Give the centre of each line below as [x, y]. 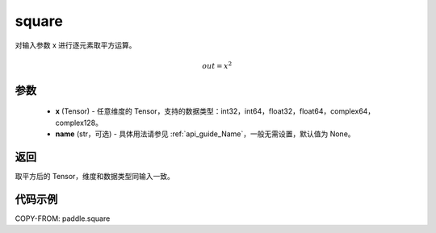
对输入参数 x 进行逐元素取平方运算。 [75, 45]
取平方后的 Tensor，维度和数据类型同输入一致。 [95, 177]
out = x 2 [217, 65]
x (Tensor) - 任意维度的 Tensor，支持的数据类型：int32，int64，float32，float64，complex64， [215, 111]
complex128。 [79, 123]
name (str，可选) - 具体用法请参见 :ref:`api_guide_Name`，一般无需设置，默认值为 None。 [205, 134]
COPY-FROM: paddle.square [63, 218]
